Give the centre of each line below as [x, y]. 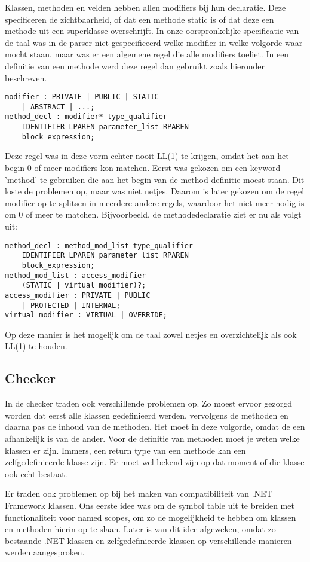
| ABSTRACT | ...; [58, 107]
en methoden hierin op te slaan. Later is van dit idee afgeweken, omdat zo [140, 529]
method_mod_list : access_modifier [76, 275]
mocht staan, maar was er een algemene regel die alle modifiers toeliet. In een [147, 54]
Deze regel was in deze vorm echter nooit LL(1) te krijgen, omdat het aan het [147, 156]
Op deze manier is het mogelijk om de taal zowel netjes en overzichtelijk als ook [151, 334]
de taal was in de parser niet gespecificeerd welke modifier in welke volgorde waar [154, 42]
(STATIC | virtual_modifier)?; [84, 285]
